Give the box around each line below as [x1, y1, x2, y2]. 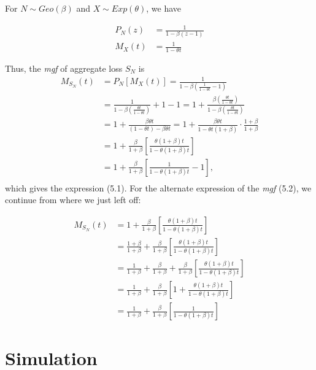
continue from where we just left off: [5, 193, 141, 206]
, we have [146, 2, 182, 14]
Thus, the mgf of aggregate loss [5, 61, 123, 74]
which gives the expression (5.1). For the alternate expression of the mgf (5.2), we [5, 181, 312, 194]
